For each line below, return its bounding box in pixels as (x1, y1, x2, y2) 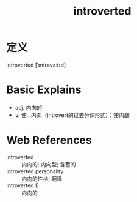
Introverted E (6, 182, 39, 189)
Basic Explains (6, 83, 82, 97)
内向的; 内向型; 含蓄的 (21, 160, 76, 168)
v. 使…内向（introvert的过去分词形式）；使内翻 (15, 111, 130, 119)
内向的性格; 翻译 (21, 174, 63, 182)
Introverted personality (6, 167, 64, 175)
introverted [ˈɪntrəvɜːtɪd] (6, 61, 66, 69)
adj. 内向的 (15, 103, 43, 111)
